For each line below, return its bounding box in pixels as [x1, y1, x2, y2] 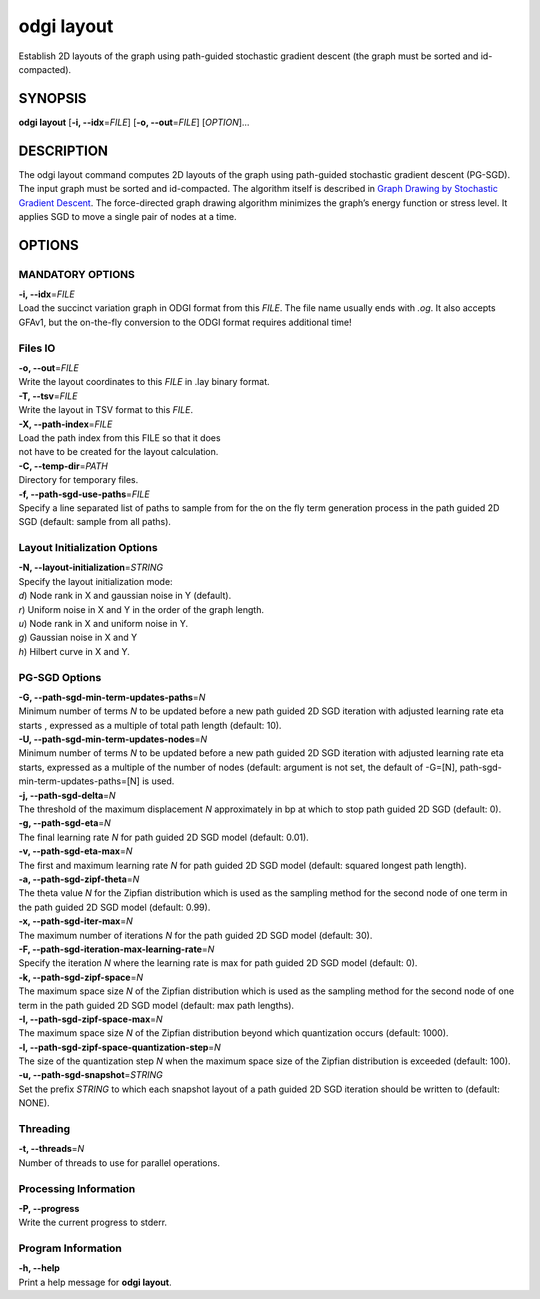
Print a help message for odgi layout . [18, 1276, 172, 1288]
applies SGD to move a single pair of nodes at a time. [18, 210, 237, 222]
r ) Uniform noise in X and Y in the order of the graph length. [18, 603, 265, 615]
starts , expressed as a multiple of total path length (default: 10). [18, 719, 282, 731]
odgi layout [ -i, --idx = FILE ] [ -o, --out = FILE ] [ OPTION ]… [18, 116, 250, 128]
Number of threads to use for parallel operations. [18, 1156, 220, 1169]
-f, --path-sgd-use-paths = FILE [18, 488, 150, 500]
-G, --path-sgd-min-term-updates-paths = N [18, 691, 206, 703]
